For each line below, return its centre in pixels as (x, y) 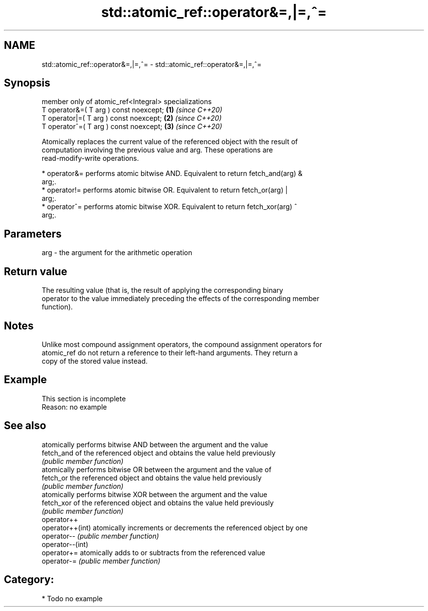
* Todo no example (72, 598)
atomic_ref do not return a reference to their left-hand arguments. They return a (170, 352)
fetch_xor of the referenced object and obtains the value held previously (158, 502)
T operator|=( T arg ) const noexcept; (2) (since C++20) (132, 118)
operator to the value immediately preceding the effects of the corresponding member (181, 299)
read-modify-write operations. (90, 158)
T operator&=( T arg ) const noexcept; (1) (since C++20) (132, 110)
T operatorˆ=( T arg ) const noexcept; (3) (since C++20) (132, 127)
